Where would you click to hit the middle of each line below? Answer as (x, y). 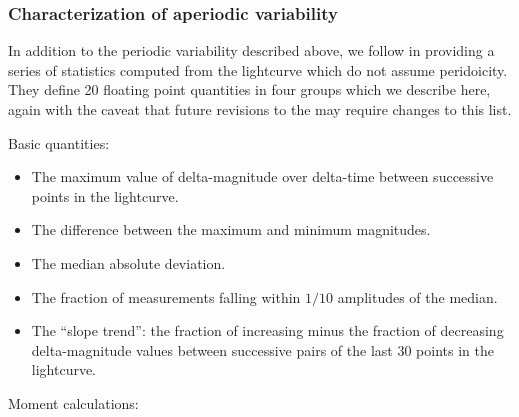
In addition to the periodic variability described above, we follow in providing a (251, 50)
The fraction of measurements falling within (166, 296)
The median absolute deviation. (128, 262)
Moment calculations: (73, 402)
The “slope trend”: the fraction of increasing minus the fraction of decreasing (267, 330)
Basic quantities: (59, 142)
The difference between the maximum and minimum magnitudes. (231, 229)
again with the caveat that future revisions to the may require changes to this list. (260, 109)
